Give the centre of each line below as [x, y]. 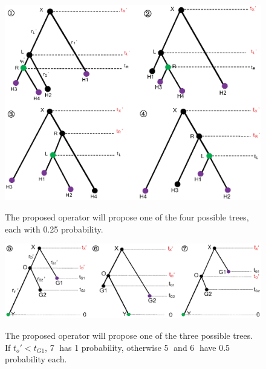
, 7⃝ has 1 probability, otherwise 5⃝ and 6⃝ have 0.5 [138, 347]
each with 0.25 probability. [54, 229]
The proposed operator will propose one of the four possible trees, [127, 217]
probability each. [36, 359]
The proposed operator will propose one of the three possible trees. [129, 335]
